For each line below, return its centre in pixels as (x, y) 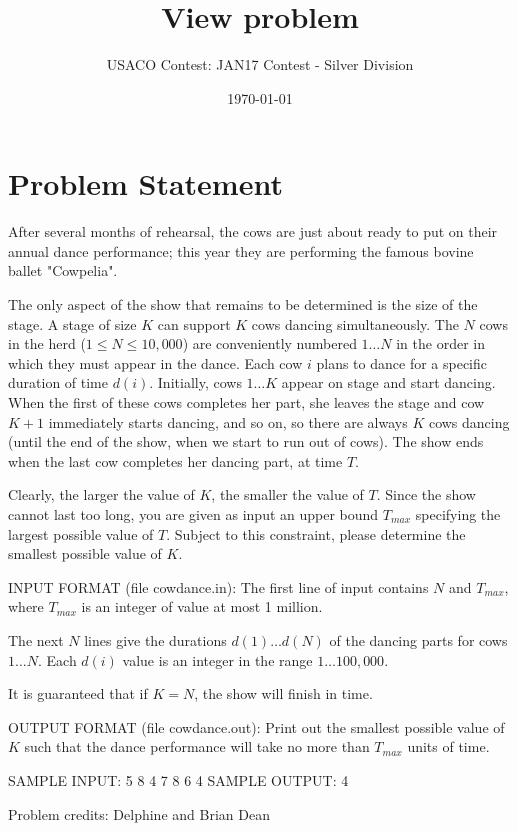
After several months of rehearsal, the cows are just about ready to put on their (253, 231)
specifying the (458, 513)
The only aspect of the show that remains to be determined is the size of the (243, 304)
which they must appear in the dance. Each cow (155, 362)
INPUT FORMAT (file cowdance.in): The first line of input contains (218, 586)
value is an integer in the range (217, 659)
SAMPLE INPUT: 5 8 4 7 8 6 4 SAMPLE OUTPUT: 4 (178, 779)
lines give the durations (155, 639)
